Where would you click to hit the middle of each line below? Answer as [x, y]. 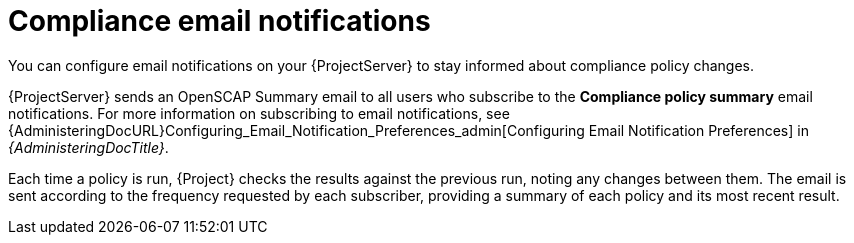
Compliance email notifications [219, 21]
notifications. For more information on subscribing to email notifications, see [259, 113]
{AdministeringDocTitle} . [88, 147]
